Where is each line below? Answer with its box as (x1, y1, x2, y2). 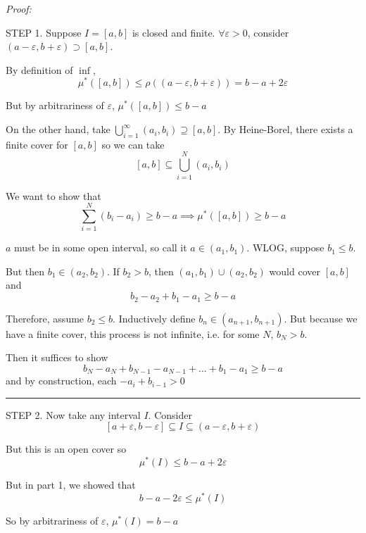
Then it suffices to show (6, 350, 108, 365)
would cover (269, 263, 320, 278)
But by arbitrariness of (6, 98, 104, 113)
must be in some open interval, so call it (14, 240, 187, 255)
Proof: (6, 1, 32, 15)
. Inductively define (113, 311, 196, 325)
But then (6, 263, 45, 278)
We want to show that (6, 188, 101, 203)
